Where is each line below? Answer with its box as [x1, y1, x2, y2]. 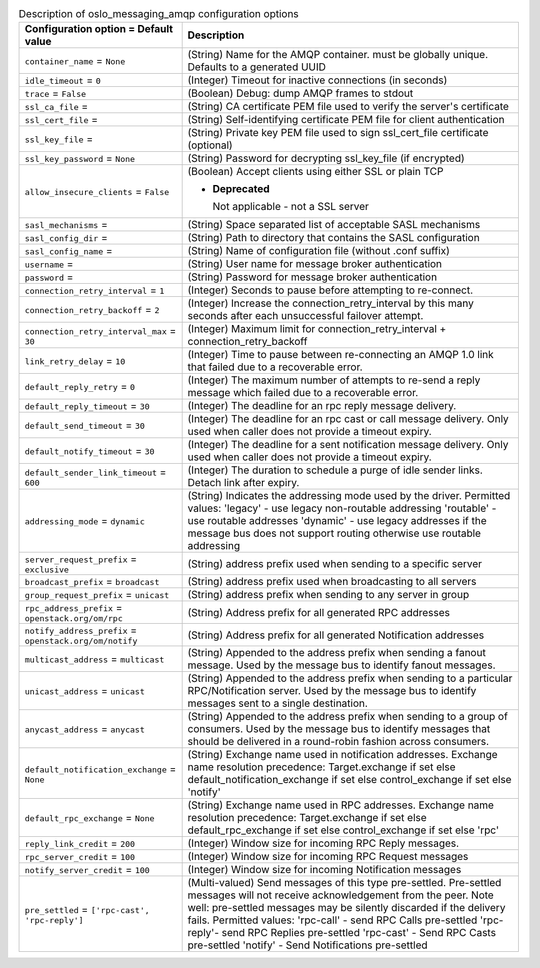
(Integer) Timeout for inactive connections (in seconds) [187, 73, 448, 87]
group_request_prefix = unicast [24, 588, 170, 602]
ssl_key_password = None [24, 151, 135, 165]
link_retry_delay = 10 [24, 354, 126, 368]
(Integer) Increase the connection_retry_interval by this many [187, 296, 474, 310]
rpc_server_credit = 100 [24, 850, 135, 864]
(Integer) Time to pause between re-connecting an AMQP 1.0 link [187, 348, 494, 362]
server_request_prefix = [24, 552, 138, 566]
